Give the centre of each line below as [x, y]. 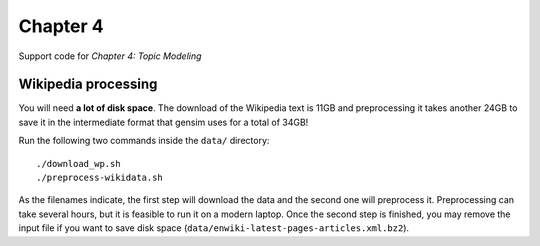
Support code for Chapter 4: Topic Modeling [110, 56]
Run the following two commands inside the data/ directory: [144, 141]
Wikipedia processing [88, 84]
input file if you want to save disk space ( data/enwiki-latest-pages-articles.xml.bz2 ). [214, 228]
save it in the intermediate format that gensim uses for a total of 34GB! [163, 122]
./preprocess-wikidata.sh [100, 178]
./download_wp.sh [78, 163]
